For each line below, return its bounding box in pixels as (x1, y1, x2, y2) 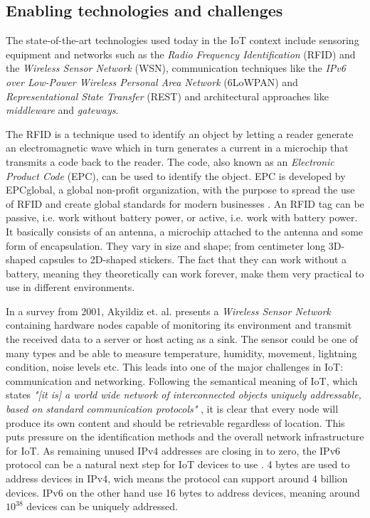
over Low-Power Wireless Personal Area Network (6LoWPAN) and (6, 74, 298, 89)
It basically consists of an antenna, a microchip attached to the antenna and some (6, 223, 364, 238)
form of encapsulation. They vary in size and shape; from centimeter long (6, 238, 326, 253)
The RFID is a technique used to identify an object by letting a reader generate (6, 126, 354, 141)
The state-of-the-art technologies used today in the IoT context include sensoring (6, 33, 359, 48)
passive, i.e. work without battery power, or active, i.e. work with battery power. (6, 210, 358, 225)
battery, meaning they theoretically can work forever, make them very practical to (6, 265, 364, 280)
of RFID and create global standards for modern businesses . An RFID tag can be (6, 196, 364, 211)
